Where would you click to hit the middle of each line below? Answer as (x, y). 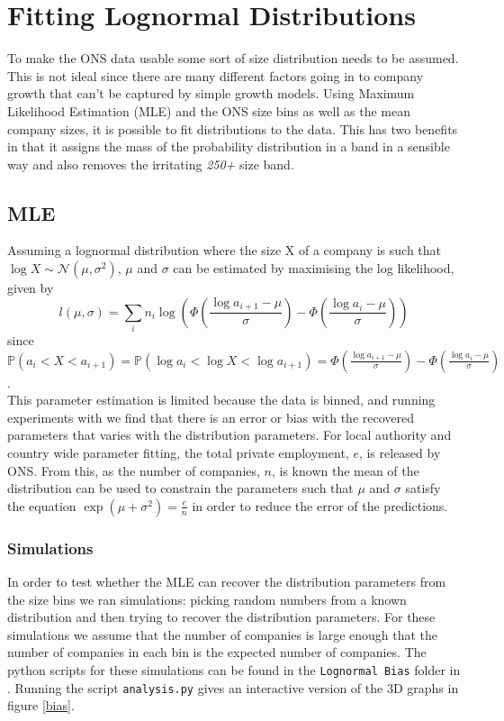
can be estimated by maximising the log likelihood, (314, 268)
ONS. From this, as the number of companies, (134, 470)
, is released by (400, 452)
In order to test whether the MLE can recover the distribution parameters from (227, 581)
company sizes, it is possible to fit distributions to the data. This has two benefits (233, 128)
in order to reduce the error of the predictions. (320, 505)
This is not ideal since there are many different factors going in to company (216, 75)
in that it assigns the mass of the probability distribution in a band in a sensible (229, 146)
